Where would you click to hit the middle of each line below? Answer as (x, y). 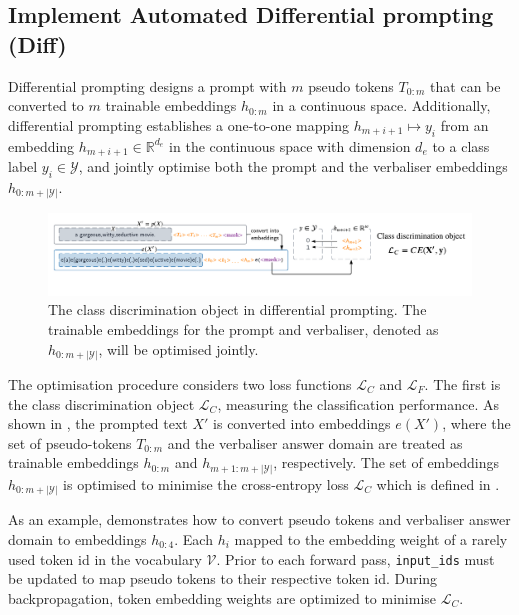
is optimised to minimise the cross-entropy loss (206, 483)
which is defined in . (438, 483)
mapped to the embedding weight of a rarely (371, 539)
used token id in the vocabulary (105, 558)
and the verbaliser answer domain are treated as (315, 442)
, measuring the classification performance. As (358, 403)
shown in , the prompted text (98, 423)
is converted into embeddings (302, 423)
